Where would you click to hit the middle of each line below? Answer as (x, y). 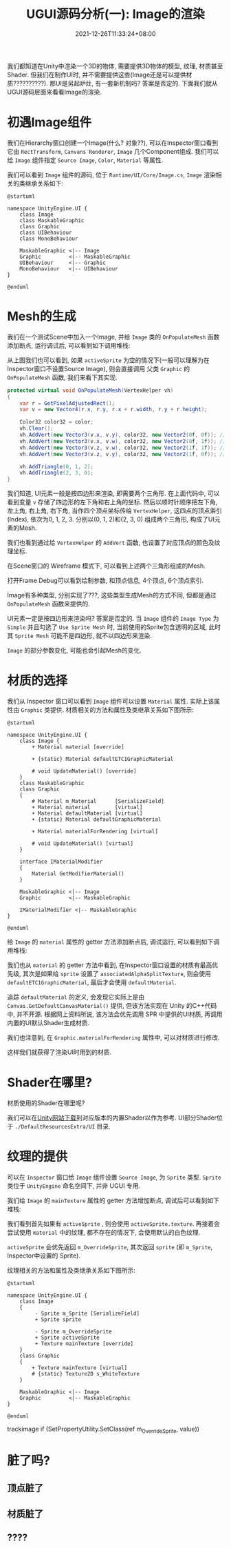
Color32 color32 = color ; (57, 422)
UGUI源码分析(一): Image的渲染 (115, 14)
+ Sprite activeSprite (67, 1338)
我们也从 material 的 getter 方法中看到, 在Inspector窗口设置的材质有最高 (110, 965)
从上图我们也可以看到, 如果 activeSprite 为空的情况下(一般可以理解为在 (108, 360)
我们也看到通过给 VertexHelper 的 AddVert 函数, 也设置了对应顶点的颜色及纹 (114, 543)
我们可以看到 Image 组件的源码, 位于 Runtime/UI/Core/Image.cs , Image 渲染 (112, 175)
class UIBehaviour (46, 232)
